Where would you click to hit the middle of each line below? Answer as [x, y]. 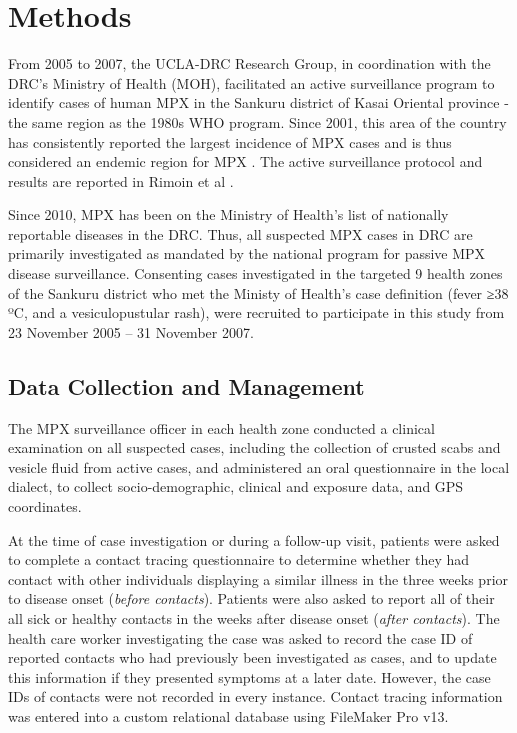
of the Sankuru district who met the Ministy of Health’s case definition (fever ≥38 [258, 292]
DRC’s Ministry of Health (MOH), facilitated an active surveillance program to [251, 82]
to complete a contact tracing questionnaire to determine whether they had [239, 559]
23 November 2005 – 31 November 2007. [131, 331]
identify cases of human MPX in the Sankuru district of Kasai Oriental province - [258, 102]
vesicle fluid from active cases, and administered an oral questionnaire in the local [259, 466]
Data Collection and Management [186, 385]
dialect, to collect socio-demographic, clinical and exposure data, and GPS [236, 486]
